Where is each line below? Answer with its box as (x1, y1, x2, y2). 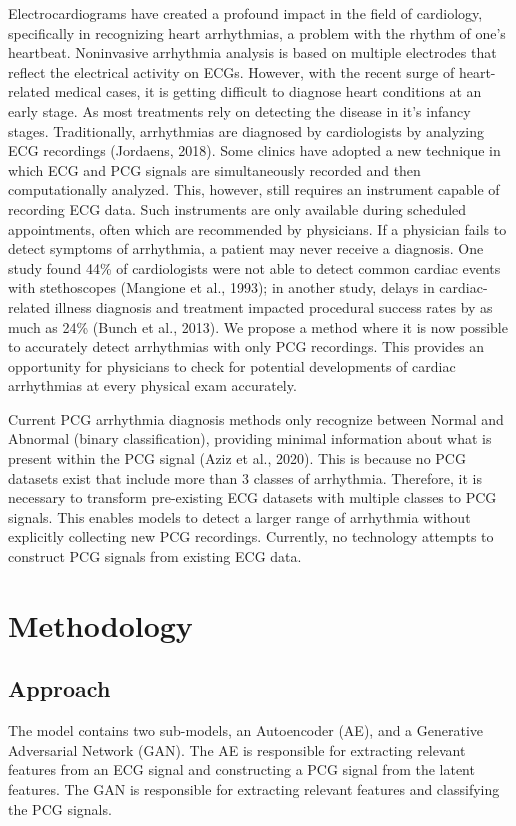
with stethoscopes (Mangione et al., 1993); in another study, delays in (8, 277, 435, 298)
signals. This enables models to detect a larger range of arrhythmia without (8, 506, 471, 527)
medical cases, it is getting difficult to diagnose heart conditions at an (54, 81, 482, 102)
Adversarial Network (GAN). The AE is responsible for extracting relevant (8, 739, 466, 760)
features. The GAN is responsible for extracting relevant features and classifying (8, 778, 500, 799)
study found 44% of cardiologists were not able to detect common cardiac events (8, 257, 501, 278)
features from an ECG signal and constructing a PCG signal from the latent (8, 759, 475, 780)
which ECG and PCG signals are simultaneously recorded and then (8, 159, 421, 180)
